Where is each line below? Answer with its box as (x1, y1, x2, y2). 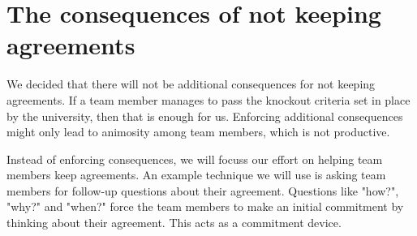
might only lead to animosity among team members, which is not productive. (6, 123, 390, 140)
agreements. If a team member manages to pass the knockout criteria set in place (6, 91, 411, 108)
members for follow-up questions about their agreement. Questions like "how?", (6, 182, 399, 199)
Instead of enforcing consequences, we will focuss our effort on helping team (6, 150, 383, 167)
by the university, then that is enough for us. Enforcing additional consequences (6, 107, 403, 124)
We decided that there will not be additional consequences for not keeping (6, 75, 376, 92)
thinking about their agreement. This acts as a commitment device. (6, 214, 342, 231)
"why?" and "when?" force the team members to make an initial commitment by (6, 198, 404, 215)
